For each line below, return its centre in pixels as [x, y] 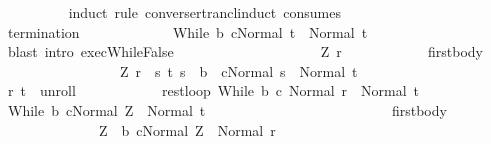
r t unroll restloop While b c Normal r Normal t [213, 90]
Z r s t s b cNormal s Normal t [238, 70]
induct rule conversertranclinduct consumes [204, 12]
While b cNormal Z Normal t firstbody [227, 109]
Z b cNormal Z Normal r [187, 129]
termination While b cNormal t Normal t [187, 31]
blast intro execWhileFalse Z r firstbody [245, 51]
